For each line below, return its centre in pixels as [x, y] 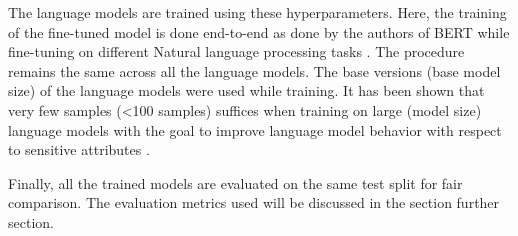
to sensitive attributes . [79, 149]
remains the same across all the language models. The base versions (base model [254, 70]
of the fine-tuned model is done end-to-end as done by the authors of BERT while [259, 31]
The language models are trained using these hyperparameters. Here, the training [257, 12]
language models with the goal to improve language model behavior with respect [255, 129]
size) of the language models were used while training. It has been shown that [246, 90]
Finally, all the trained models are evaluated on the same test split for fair [235, 182]
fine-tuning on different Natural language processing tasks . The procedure [236, 51]
